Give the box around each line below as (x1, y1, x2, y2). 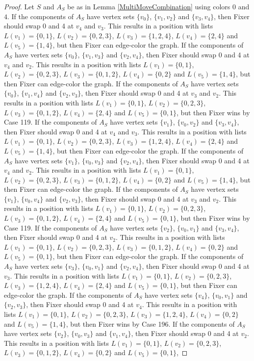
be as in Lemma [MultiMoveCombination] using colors (67, 1, 230, 11)
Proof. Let (4, 1, 34, 11)
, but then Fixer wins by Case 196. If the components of (66, 318, 235, 329)
